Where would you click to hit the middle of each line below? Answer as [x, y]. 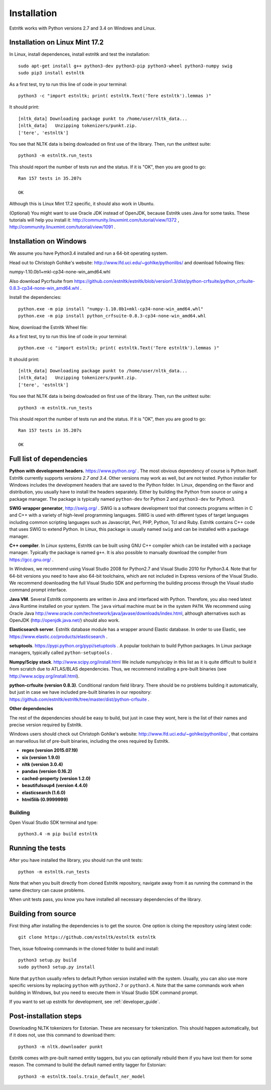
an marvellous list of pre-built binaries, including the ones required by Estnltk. [90, 741]
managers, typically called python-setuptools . [61, 652]
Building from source [43, 913]
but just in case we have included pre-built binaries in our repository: [81, 692]
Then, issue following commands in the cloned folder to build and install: [84, 948]
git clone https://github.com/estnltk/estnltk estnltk [87, 937]
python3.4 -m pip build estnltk [58, 834]
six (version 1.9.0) [41, 757]
